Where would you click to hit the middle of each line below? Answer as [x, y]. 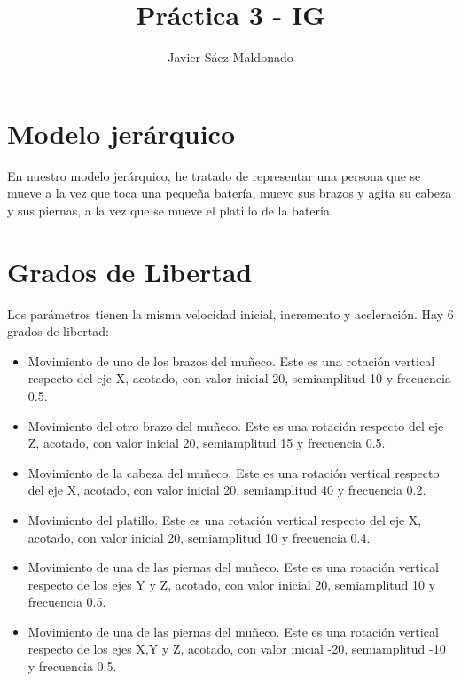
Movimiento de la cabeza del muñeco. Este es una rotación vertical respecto [234, 472]
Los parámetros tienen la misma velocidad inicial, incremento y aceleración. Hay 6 [230, 313]
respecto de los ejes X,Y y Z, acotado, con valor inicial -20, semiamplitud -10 [237, 649]
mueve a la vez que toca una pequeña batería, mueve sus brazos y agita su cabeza [230, 193]
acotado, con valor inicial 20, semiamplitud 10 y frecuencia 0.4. [199, 537]
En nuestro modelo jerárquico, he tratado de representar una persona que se [214, 175]
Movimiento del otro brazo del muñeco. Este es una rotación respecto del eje [236, 425]
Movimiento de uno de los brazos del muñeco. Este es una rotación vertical [231, 360]
